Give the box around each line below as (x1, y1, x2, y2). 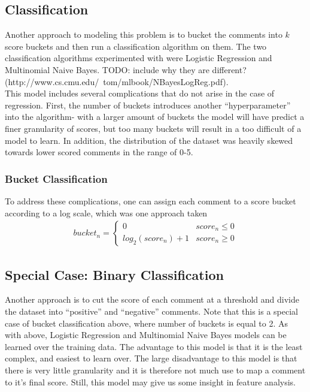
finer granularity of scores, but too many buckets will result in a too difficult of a (5, 122, 302, 134)
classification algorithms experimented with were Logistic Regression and (5, 52, 272, 64)
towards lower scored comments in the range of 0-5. (5, 146, 193, 158)
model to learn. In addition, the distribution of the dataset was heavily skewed (5, 134, 293, 146)
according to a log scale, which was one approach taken (5, 206, 208, 219)
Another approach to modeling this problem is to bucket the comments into (5, 28, 282, 41)
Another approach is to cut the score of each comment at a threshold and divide (5, 293, 299, 306)
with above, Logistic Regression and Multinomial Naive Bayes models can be (5, 328, 287, 341)
